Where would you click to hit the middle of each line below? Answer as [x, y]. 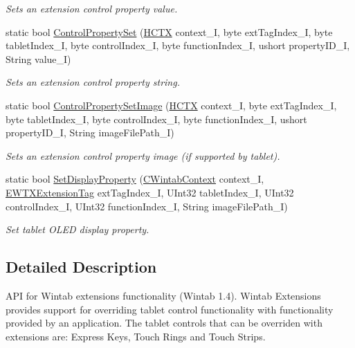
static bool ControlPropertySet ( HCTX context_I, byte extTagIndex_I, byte [169, 31]
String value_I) [38, 58]
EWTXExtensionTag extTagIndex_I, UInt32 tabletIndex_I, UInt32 [150, 192]
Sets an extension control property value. [92, 8]
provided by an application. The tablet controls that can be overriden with [164, 323]
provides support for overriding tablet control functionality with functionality [170, 309]
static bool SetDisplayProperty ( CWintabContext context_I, [135, 179]
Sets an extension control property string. [93, 82]
